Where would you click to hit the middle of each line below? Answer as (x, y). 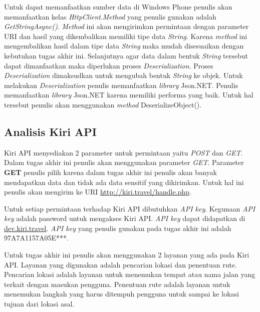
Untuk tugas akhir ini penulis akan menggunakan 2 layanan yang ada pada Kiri (127, 255)
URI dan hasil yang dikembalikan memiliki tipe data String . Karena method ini (126, 36)
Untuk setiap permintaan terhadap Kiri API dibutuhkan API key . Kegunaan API (130, 208)
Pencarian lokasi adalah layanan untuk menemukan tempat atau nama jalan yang (130, 274)
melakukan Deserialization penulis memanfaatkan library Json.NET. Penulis (121, 85)
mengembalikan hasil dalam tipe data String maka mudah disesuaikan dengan (124, 46)
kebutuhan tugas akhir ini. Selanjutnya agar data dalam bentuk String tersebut (126, 55)
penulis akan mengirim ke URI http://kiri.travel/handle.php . (98, 192)
